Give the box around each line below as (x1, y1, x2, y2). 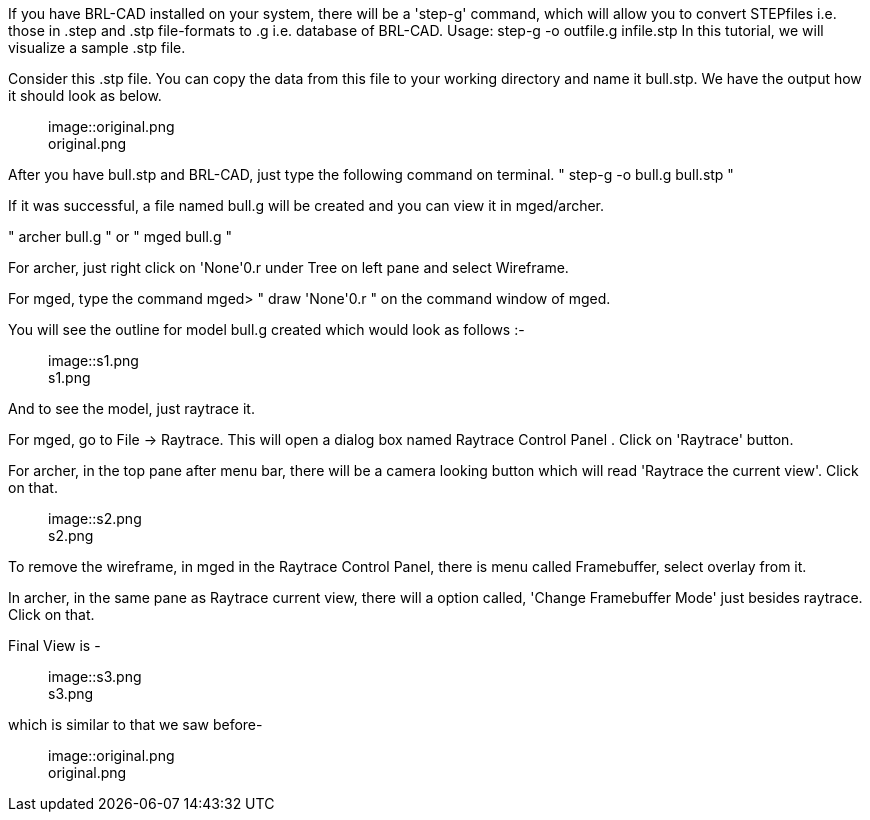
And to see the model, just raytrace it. (8, 400, 255, 417)
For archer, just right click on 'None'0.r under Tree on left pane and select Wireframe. (8, 259, 569, 276)
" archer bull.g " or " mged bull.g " (8, 228, 232, 245)
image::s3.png (48, 668, 142, 685)
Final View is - (8, 637, 101, 654)
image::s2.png (48, 510, 142, 527)
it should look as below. (8, 87, 162, 104)
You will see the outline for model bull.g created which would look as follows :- (8, 321, 525, 338)
